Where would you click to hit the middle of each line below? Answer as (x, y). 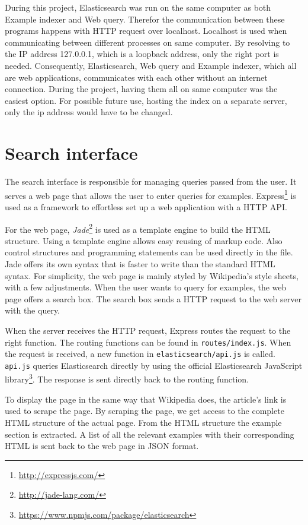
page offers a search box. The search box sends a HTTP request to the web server (153, 298)
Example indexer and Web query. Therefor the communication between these (145, 19)
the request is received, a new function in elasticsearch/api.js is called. (140, 354)
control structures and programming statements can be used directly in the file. (149, 252)
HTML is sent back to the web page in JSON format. (102, 446)
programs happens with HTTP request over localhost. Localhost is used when (146, 31)
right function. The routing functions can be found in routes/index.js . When (148, 342)
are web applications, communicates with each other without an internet (136, 77)
